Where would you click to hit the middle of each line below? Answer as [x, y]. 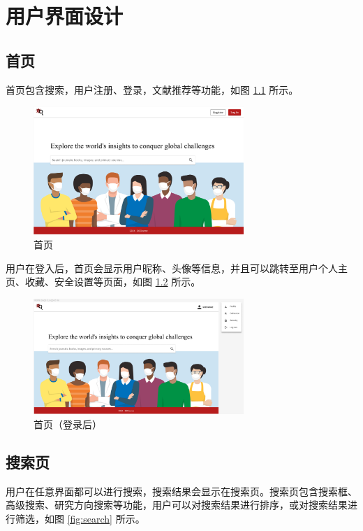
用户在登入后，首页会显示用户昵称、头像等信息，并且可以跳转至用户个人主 [177, 268]
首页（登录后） [68, 424]
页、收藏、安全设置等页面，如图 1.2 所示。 [103, 282]
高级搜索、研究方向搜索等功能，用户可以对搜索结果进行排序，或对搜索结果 [177, 505]
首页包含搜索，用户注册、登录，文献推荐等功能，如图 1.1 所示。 [152, 89]
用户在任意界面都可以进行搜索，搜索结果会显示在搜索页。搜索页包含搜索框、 [181, 491]
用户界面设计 [65, 16]
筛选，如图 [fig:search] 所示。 [80, 519]
